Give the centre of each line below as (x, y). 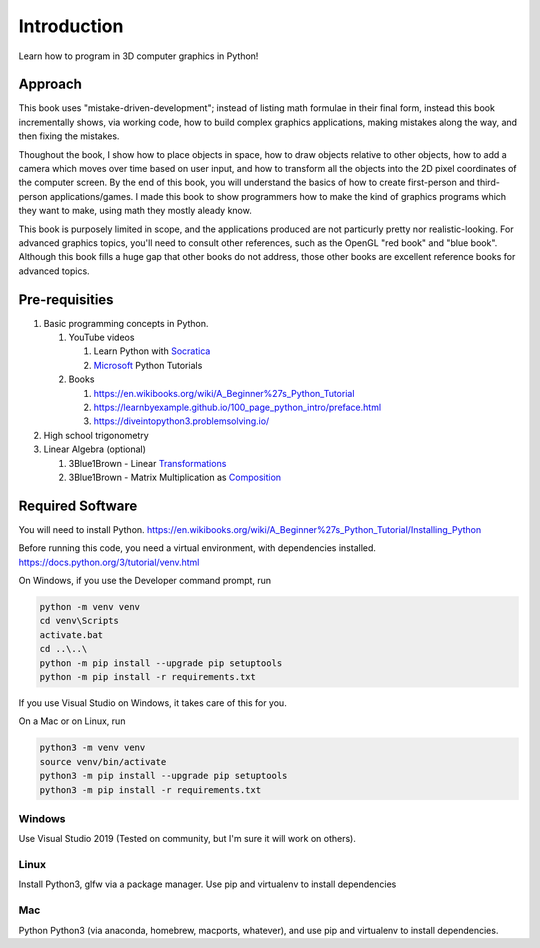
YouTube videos (101, 337)
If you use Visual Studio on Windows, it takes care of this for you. (152, 702)
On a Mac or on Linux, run (72, 721)
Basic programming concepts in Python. (126, 323)
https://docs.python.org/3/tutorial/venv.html (109, 562)
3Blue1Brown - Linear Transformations (147, 463)
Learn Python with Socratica (152, 351)
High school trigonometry (96, 435)
